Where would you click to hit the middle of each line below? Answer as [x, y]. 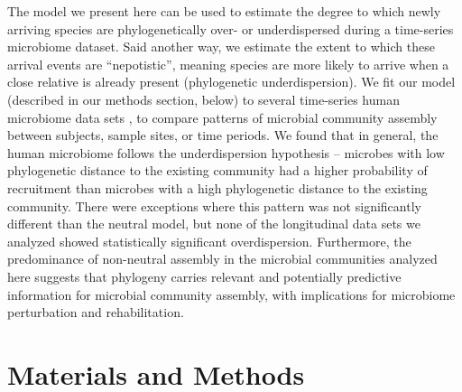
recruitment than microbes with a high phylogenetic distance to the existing [217, 187]
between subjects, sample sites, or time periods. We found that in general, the [223, 135]
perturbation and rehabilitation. [96, 312]
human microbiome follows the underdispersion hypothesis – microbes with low [226, 152]
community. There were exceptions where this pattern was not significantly [214, 205]
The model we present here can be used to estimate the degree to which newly [224, 11]
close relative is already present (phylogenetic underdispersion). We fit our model [231, 82]
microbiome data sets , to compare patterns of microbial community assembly [222, 117]
